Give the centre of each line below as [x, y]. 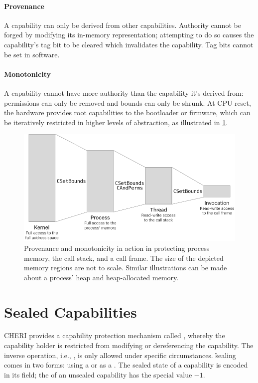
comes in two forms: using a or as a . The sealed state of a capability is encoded [126, 365]
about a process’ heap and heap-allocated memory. [101, 277]
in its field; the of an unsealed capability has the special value [98, 374]
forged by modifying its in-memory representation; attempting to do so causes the [129, 35]
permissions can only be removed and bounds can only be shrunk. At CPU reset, [128, 102]
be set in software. [32, 54]
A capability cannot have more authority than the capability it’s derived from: [124, 93]
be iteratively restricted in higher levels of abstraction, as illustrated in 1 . [116, 122]
